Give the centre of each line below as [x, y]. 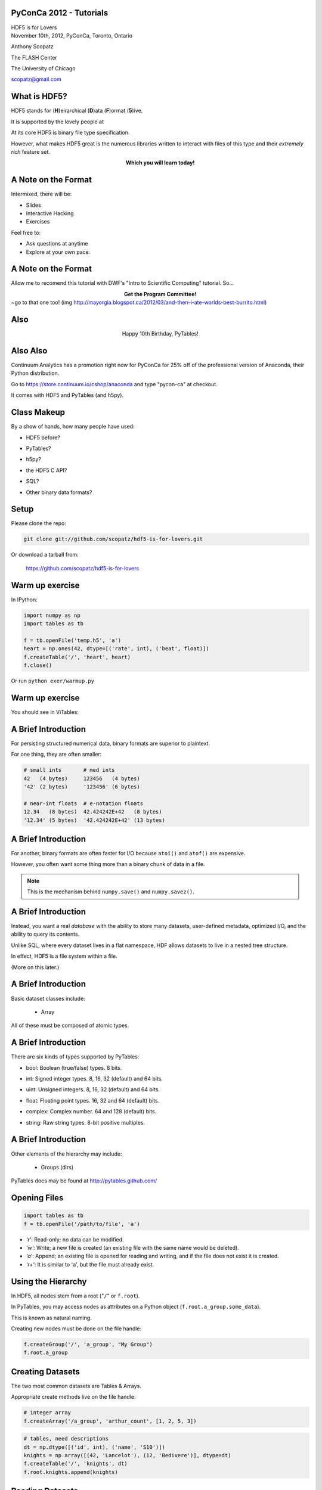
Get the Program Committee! [160, 294]
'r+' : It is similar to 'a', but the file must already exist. [90, 1264]
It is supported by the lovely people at [58, 122]
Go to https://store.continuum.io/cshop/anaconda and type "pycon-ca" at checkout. [114, 384]
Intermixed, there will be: [41, 194]
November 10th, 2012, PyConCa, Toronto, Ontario [72, 35]
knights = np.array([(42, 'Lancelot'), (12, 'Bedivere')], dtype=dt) [127, 1455]
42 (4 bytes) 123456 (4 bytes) [82, 778]
